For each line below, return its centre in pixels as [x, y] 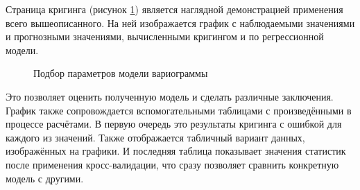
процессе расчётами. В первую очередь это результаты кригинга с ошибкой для [174, 124]
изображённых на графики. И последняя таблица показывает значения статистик [176, 151]
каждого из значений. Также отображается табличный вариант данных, [155, 137]
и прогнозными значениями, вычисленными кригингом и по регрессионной [165, 36]
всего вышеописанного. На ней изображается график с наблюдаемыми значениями [180, 23]
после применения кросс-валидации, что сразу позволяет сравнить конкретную [172, 164]
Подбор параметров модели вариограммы [121, 73]
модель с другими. [45, 178]
